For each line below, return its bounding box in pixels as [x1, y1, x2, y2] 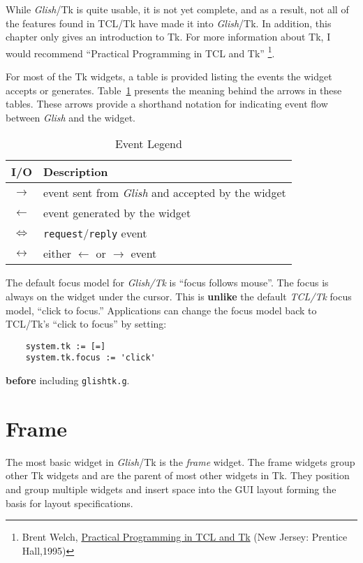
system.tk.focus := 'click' [25, 353, 156, 363]
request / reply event [43, 225, 147, 242]
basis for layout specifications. [6, 495, 133, 510]
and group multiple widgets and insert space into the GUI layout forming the [6, 482, 336, 497]
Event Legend [114, 136, 182, 152]
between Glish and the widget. [6, 110, 135, 124]
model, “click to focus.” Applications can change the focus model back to [6, 302, 317, 317]
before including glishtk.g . [6, 373, 130, 388]
